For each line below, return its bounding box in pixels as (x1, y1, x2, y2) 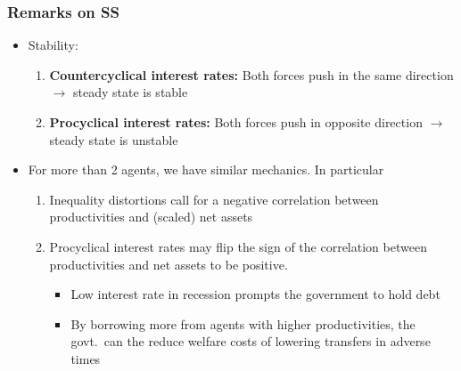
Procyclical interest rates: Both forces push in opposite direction (49, 113, 423, 131)
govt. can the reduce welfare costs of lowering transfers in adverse (70, 332, 431, 351)
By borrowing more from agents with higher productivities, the (70, 314, 416, 333)
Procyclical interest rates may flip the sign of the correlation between (49, 237, 427, 255)
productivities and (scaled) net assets (49, 207, 253, 226)
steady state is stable (72, 83, 188, 101)
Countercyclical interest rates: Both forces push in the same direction (49, 65, 454, 84)
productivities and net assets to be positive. (49, 254, 288, 273)
